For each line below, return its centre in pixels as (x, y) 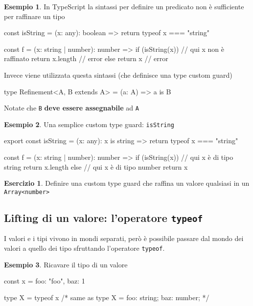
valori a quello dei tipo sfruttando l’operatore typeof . (84, 248)
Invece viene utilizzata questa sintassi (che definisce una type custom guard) (118, 75)
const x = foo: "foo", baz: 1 (45, 281)
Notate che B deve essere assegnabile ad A (71, 108)
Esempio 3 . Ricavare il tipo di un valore (66, 264)
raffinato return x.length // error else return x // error (86, 58)
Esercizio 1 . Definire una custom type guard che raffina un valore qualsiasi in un (127, 183)
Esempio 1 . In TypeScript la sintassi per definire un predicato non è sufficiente (124, 6)
